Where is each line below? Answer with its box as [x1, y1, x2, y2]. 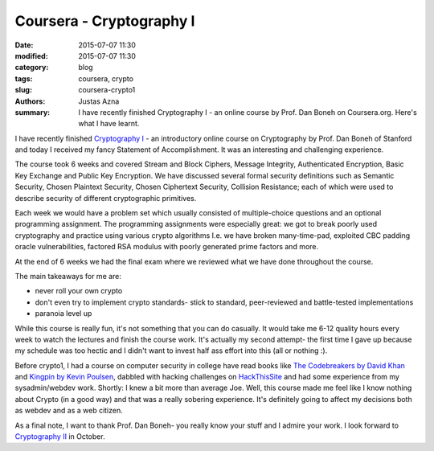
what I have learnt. [78, 119, 140, 129]
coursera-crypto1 [78, 85, 136, 95]
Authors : [14, 96, 46, 106]
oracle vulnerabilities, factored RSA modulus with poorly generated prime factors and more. [14, 242, 319, 252]
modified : [14, 51, 48, 60]
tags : [14, 73, 33, 84]
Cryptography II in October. [14, 432, 105, 441]
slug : [14, 85, 32, 95]
